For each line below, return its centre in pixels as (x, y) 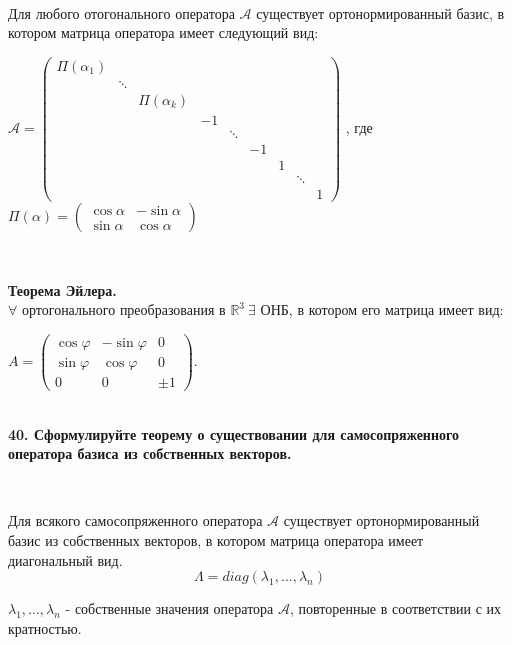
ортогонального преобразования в (123, 309)
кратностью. (45, 627)
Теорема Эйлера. (62, 289)
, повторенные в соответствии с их (395, 608)
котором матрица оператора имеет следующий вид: (163, 32)
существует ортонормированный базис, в (380, 12)
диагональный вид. (65, 559)
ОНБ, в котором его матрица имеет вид (380, 309)
